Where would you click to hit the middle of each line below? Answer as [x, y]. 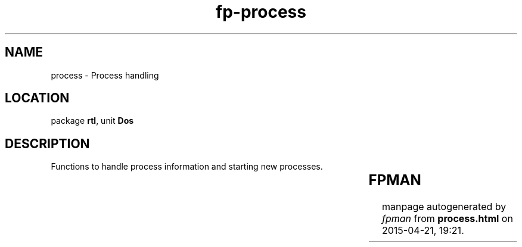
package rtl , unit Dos [92, 121]
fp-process [261, 12]
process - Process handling [105, 75]
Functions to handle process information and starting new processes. [187, 167]
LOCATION [37, 98]
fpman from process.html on [447, 219]
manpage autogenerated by [444, 207]
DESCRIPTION [47, 143]
